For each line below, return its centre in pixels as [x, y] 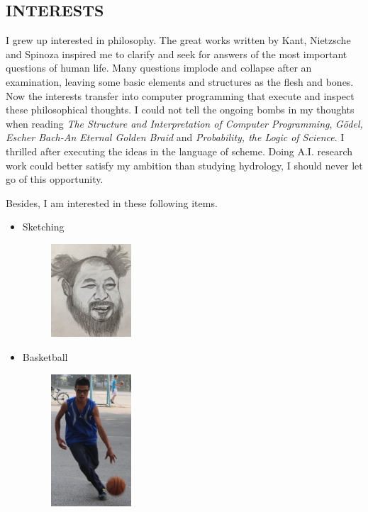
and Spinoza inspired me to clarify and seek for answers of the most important [177, 54]
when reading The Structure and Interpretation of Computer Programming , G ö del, [184, 123]
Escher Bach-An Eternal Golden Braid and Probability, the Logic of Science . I [175, 137]
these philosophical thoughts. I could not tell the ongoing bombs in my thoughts [180, 110]
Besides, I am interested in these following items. [112, 202]
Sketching [43, 227]
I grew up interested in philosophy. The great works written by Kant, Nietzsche [178, 40]
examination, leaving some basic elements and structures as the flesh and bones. [180, 81]
